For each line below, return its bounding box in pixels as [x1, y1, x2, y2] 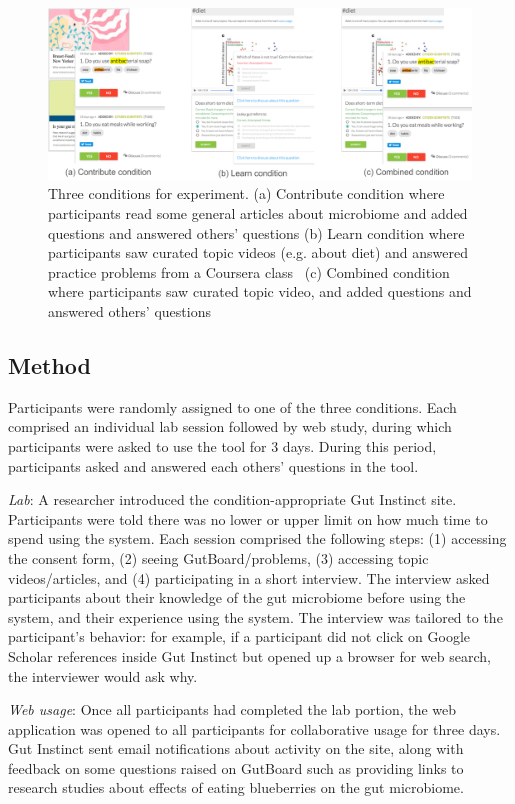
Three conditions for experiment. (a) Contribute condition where [48, 183, 445, 204]
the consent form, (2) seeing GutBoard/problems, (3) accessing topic [8, 547, 429, 568]
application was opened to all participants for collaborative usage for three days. [8, 718, 501, 739]
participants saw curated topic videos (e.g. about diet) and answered [48, 242, 469, 263]
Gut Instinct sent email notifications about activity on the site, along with [8, 738, 464, 759]
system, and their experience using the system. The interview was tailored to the [8, 606, 503, 627]
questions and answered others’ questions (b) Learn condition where [48, 222, 465, 243]
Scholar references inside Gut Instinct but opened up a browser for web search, [8, 645, 491, 666]
